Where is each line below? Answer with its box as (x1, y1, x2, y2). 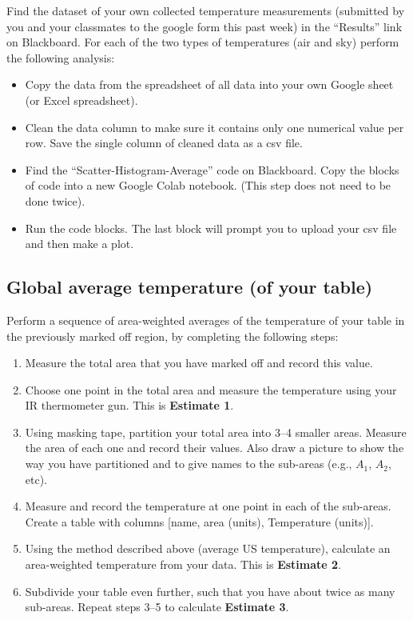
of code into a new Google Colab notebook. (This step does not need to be (25, 177, 391, 194)
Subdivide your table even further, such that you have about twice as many (25, 582, 395, 599)
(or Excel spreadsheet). (25, 91, 138, 108)
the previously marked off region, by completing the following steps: (6, 327, 339, 344)
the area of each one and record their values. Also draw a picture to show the (25, 439, 404, 456)
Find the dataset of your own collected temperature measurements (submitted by (6, 2, 405, 18)
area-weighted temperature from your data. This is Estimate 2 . (25, 556, 341, 573)
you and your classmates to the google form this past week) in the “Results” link (6, 18, 403, 34)
